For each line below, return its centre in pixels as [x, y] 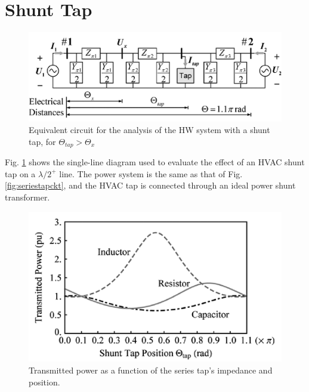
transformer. [27, 197]
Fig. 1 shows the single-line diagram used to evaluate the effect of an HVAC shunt [155, 162]
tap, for [42, 141]
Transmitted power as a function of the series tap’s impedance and [151, 370]
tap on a [20, 173]
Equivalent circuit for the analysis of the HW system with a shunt [149, 130]
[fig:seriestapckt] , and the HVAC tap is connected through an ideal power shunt [150, 185]
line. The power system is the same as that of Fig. [151, 173]
